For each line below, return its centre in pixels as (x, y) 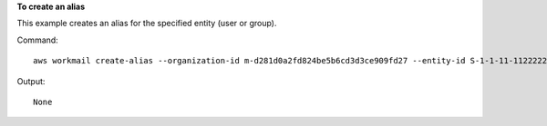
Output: (31, 81)
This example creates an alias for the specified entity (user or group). (147, 24)
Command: (37, 40)
